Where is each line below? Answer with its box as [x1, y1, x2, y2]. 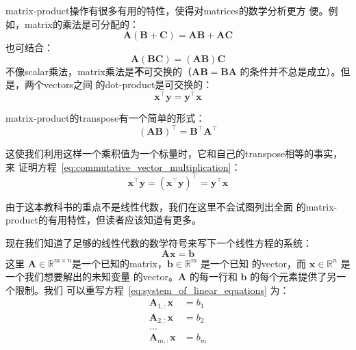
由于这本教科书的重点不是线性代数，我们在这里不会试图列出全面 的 [5, 199, 306, 213]
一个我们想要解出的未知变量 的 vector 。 [5, 269, 179, 284]
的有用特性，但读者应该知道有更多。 [38, 213, 201, 227]
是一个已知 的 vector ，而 [201, 256, 307, 270]
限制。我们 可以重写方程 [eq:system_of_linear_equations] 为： [14, 282, 290, 297]
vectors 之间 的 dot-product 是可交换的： [44, 77, 213, 92]
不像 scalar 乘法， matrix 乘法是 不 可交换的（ [5, 64, 192, 78]
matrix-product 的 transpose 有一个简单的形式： [5, 111, 205, 125]
